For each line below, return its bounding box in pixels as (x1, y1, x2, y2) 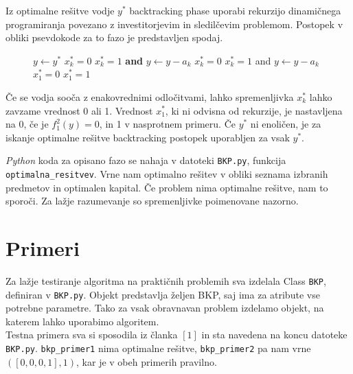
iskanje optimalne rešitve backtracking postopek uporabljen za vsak (5, 130, 290, 144)
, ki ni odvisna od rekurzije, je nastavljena (165, 103, 343, 117)
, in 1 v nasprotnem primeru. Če (99, 117, 236, 131)
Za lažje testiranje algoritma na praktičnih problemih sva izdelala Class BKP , (5, 273, 326, 288)
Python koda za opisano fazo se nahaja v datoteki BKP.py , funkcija (5, 153, 286, 167)
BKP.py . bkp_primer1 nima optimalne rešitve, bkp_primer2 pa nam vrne (5, 341, 311, 355)
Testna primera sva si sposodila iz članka (5, 327, 178, 342)
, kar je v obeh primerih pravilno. (76, 354, 217, 369)
